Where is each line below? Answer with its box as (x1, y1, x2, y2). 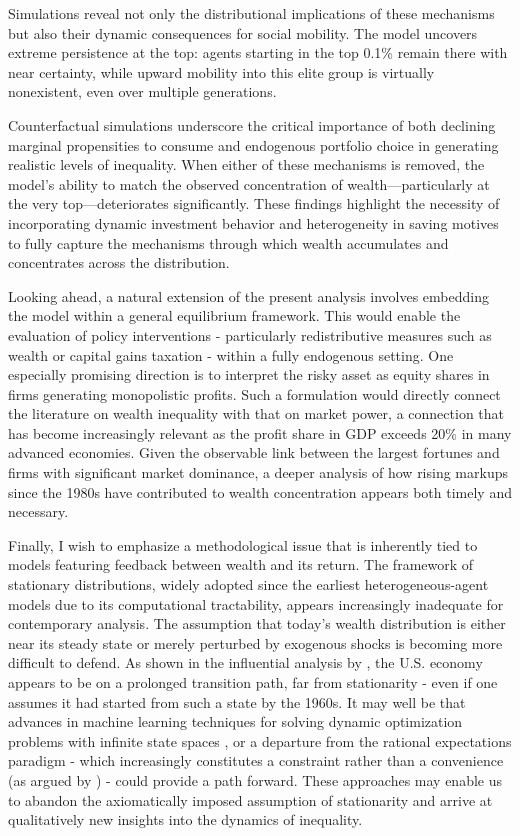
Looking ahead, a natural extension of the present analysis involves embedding (8, 285, 489, 306)
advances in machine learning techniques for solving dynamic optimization (8, 711, 463, 732)
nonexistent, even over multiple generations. (8, 81, 277, 102)
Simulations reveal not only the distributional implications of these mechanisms (8, 3, 495, 23)
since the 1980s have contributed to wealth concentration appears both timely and (8, 481, 512, 502)
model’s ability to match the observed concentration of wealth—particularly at (8, 173, 490, 194)
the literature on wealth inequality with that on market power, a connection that (8, 403, 505, 424)
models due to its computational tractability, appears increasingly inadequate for (8, 593, 504, 614)
